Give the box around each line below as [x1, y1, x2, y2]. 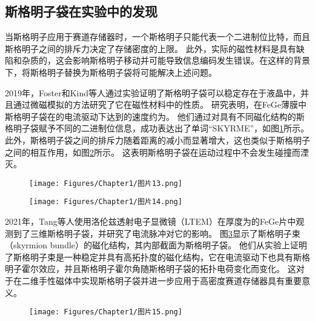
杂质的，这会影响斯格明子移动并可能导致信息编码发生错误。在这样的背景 [21, 54, 310, 67]
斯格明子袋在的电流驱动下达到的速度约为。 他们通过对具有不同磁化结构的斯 [5, 110, 305, 122]
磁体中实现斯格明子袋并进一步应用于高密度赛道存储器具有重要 [55, 274, 302, 287]
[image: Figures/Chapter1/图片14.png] [29, 197, 182, 207]
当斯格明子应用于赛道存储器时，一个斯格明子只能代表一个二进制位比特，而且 [5, 30, 310, 43]
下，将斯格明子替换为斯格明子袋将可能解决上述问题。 [5, 65, 217, 78]
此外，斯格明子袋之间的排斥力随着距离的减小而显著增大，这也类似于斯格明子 [5, 133, 310, 146]
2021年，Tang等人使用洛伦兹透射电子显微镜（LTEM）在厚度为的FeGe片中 [5, 215, 296, 228]
